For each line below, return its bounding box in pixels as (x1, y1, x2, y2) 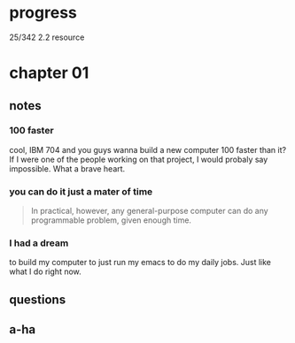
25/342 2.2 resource (9, 32, 85, 42)
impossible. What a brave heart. (9, 163, 126, 174)
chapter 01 (9, 63, 89, 83)
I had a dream (9, 237, 69, 249)
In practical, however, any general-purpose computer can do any (30, 206, 268, 217)
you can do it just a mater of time (9, 185, 153, 197)
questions (9, 292, 66, 307)
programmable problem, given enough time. (30, 215, 192, 225)
